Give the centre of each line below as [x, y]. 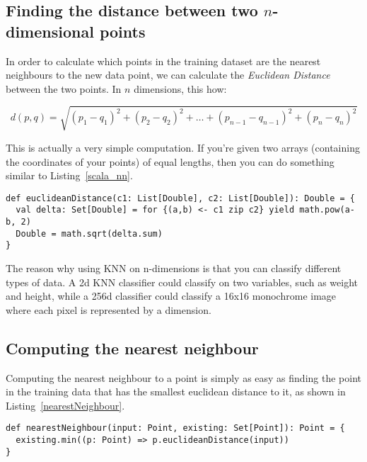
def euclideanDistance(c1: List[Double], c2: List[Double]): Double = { [180, 198]
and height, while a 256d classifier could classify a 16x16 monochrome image [171, 296]
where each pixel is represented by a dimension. [109, 309]
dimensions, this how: [180, 88]
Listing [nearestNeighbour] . [65, 405]
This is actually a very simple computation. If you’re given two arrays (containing [183, 147]
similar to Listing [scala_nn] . [69, 175]
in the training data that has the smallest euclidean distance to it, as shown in [176, 391]
